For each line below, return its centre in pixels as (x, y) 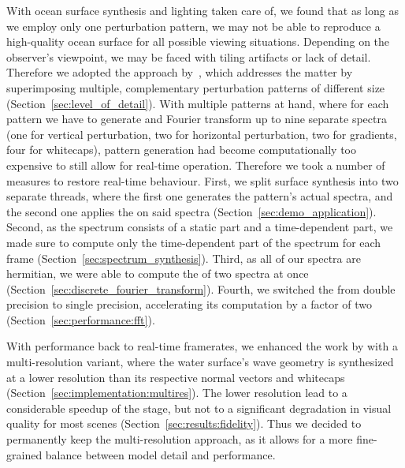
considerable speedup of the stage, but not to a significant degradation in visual (199, 408)
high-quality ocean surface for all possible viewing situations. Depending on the (198, 41)
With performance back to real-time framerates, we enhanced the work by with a (202, 346)
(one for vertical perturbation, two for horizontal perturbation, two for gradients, (202, 134)
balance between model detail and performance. (160, 454)
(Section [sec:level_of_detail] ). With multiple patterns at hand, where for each (198, 103)
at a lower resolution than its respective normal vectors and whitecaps (176, 377)
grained (24, 454)
